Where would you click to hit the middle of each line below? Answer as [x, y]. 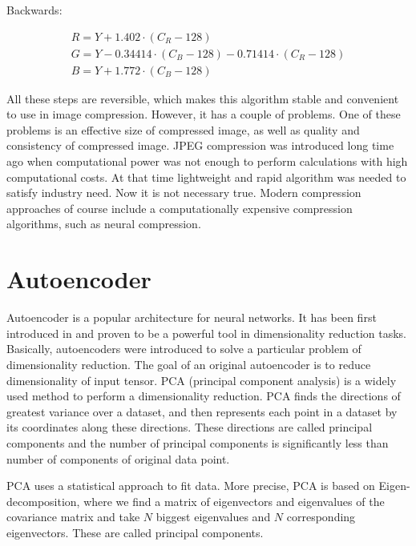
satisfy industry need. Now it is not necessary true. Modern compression [184, 193]
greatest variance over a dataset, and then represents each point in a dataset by [202, 411]
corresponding [321, 517]
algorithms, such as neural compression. [104, 224]
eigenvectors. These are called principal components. [135, 532]
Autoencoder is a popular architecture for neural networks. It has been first [192, 317]
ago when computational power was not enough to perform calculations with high [207, 161]
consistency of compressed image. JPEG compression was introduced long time [200, 145]
